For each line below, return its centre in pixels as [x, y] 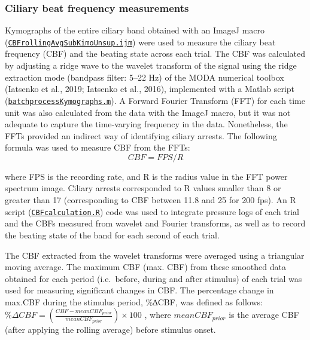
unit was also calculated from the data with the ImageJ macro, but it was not [148, 112]
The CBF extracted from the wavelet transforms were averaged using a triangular [155, 255]
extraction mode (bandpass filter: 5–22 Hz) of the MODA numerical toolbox [145, 77]
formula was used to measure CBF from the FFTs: [98, 147]
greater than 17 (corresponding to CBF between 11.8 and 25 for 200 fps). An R [151, 200]
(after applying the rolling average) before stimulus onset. [110, 330]
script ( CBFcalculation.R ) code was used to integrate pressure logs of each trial [152, 211]
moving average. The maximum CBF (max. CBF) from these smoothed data [145, 267]
